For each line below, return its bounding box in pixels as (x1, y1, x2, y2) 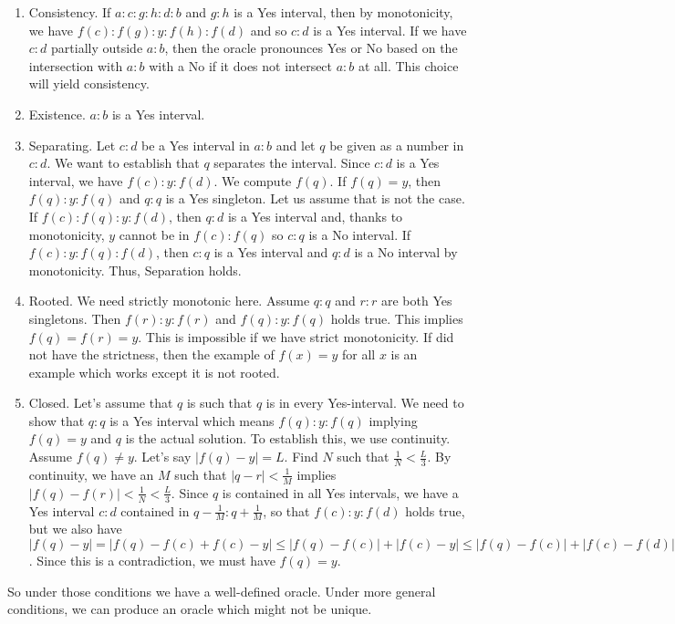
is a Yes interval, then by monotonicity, (234, 3, 453, 21)
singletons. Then (28, 308, 121, 328)
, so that (263, 501, 310, 520)
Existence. (28, 104, 86, 123)
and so (250, 20, 287, 39)
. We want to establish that (47, 153, 200, 172)
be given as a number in (329, 135, 464, 154)
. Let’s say (133, 447, 192, 466)
